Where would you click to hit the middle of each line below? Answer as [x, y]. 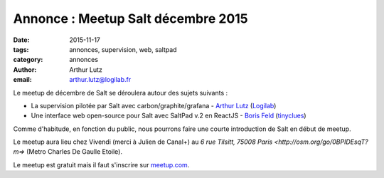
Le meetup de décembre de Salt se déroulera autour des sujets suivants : [121, 93]
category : [28, 60]
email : [22, 80]
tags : [21, 49]
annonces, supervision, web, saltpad [123, 49]
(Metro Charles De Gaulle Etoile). [74, 152]
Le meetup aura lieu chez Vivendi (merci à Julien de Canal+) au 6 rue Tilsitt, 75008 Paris [143, 142]
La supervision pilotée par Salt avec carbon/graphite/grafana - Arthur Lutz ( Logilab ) [154, 105]
